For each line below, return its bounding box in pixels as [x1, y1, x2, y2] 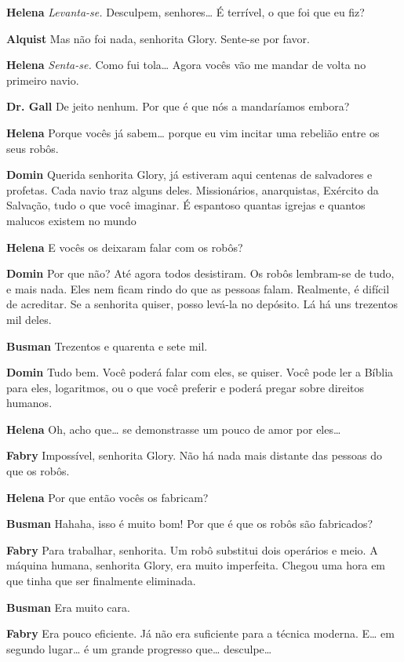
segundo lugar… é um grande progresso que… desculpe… [6, 640, 272, 657]
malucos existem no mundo [6, 212, 136, 228]
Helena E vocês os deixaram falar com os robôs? [6, 238, 243, 255]
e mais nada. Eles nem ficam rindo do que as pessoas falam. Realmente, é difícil [6, 280, 390, 296]
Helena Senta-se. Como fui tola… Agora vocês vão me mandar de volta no [6, 56, 366, 73]
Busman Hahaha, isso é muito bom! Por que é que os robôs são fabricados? [6, 515, 373, 532]
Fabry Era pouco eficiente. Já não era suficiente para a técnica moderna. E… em [6, 625, 395, 642]
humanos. [6, 395, 53, 411]
